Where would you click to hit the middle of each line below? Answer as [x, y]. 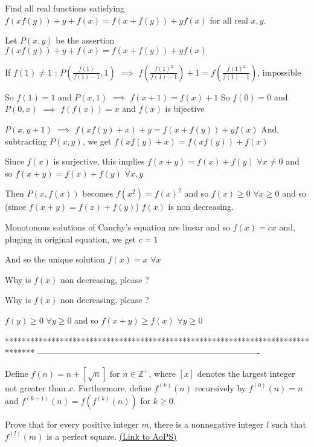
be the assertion [85, 40]
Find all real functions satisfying [65, 8]
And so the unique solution [55, 259]
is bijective [185, 109]
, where [162, 373]
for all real [229, 20]
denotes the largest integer [246, 373]
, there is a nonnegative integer [206, 424]
